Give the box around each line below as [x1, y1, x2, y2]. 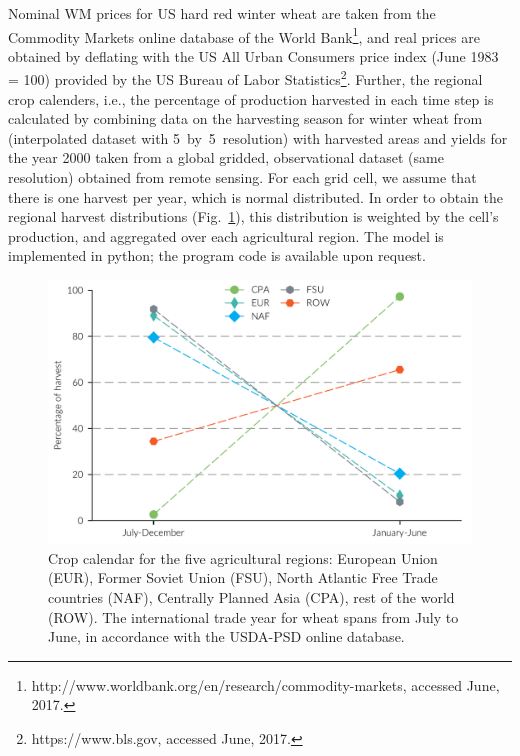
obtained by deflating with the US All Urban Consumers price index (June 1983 [8, 45, 499, 66]
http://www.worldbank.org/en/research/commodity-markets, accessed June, [31, 674, 500, 695]
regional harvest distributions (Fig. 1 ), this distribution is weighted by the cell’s [8, 206, 499, 227]
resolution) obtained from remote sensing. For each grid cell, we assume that [8, 167, 477, 188]
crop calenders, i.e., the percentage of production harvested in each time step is [8, 88, 494, 109]
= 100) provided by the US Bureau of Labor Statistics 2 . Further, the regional [8, 66, 483, 90]
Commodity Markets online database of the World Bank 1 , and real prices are [8, 23, 480, 47]
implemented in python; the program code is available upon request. [8, 245, 426, 266]
